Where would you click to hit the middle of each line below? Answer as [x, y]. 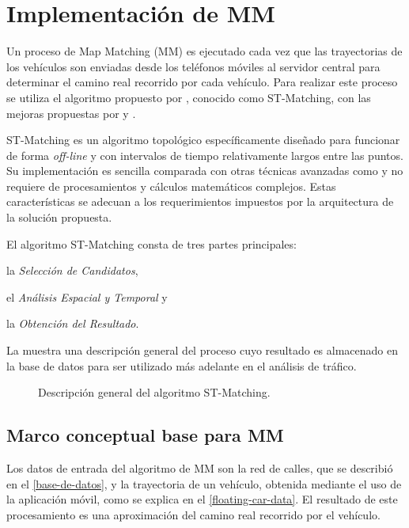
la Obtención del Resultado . [73, 323]
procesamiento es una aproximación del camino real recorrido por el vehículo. [193, 514]
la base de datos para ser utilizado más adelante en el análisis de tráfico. [182, 365]
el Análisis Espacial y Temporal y [87, 296]
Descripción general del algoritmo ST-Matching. [154, 392]
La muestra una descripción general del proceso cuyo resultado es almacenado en [203, 350]
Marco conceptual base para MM [145, 435]
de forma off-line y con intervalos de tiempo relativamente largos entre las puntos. [205, 155]
